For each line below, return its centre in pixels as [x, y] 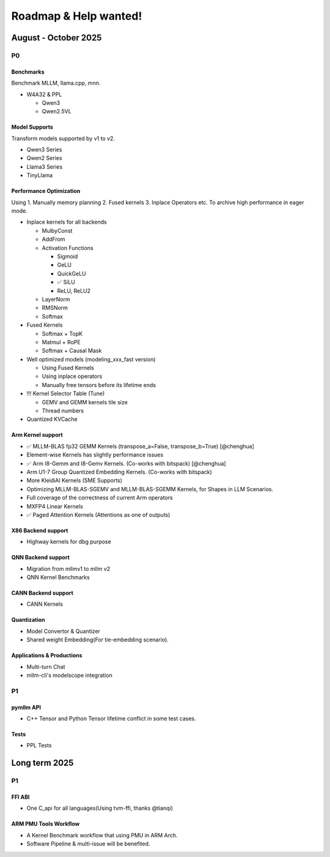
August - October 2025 [57, 38]
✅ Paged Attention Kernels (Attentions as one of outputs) [98, 515]
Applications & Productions [47, 655]
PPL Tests [39, 746]
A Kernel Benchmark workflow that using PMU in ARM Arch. [102, 835]
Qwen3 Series [44, 149]
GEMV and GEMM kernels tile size [85, 402]
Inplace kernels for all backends [67, 222]
